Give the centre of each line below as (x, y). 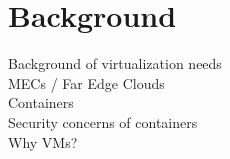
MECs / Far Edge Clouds (86, 82)
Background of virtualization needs (115, 63)
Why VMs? (43, 141)
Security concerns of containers (103, 121)
